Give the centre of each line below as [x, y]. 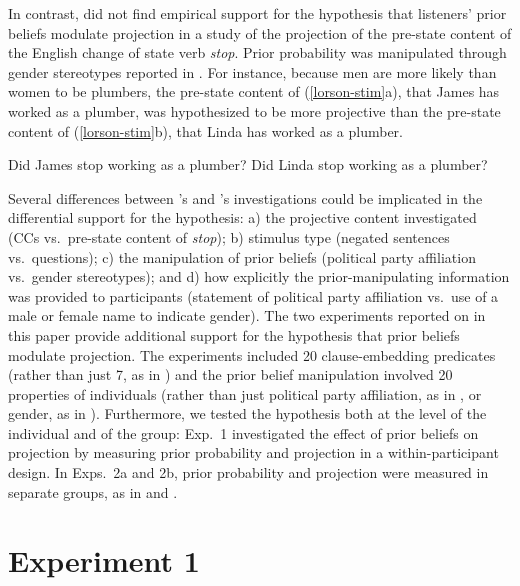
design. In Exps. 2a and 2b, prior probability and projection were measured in [248, 472]
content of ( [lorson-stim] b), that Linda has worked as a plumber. [205, 130]
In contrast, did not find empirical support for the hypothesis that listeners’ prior [257, 13]
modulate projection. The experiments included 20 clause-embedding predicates [252, 354]
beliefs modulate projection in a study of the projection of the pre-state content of [260, 32]
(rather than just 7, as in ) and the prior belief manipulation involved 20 [230, 374]
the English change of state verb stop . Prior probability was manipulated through [257, 52]
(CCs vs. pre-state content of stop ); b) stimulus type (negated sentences [229, 236]
